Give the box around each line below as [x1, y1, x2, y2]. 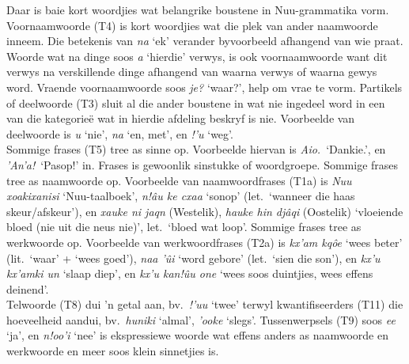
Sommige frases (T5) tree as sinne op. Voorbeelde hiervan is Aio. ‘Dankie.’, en [6, 141, 386, 157]
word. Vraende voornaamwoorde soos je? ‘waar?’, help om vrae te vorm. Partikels [6, 78, 403, 95]
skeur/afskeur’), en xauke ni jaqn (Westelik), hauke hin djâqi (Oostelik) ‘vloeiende [6, 203, 403, 219]
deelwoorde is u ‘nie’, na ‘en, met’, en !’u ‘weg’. [6, 125, 233, 142]
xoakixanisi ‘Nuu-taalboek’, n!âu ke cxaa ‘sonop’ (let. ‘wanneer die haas [6, 188, 355, 204]
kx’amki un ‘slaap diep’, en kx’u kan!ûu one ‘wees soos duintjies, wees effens [6, 265, 373, 282]
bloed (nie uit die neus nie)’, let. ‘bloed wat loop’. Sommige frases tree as [6, 218, 362, 235]
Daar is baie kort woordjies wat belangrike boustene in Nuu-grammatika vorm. [6, 2, 389, 17]
